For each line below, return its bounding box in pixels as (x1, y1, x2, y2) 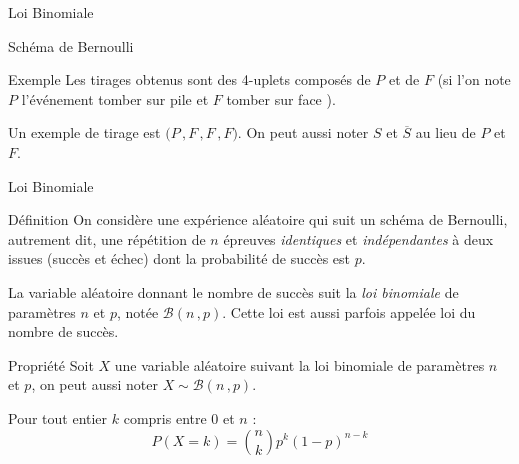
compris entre (123, 407, 207, 428)
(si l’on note (437, 69, 511, 90)
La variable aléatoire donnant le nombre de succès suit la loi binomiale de (8, 281, 459, 302)
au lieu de (415, 122, 476, 143)
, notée (116, 301, 159, 322)
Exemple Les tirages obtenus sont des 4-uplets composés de (8, 69, 371, 90)
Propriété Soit (8, 354, 94, 375)
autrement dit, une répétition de (8, 228, 206, 249)
